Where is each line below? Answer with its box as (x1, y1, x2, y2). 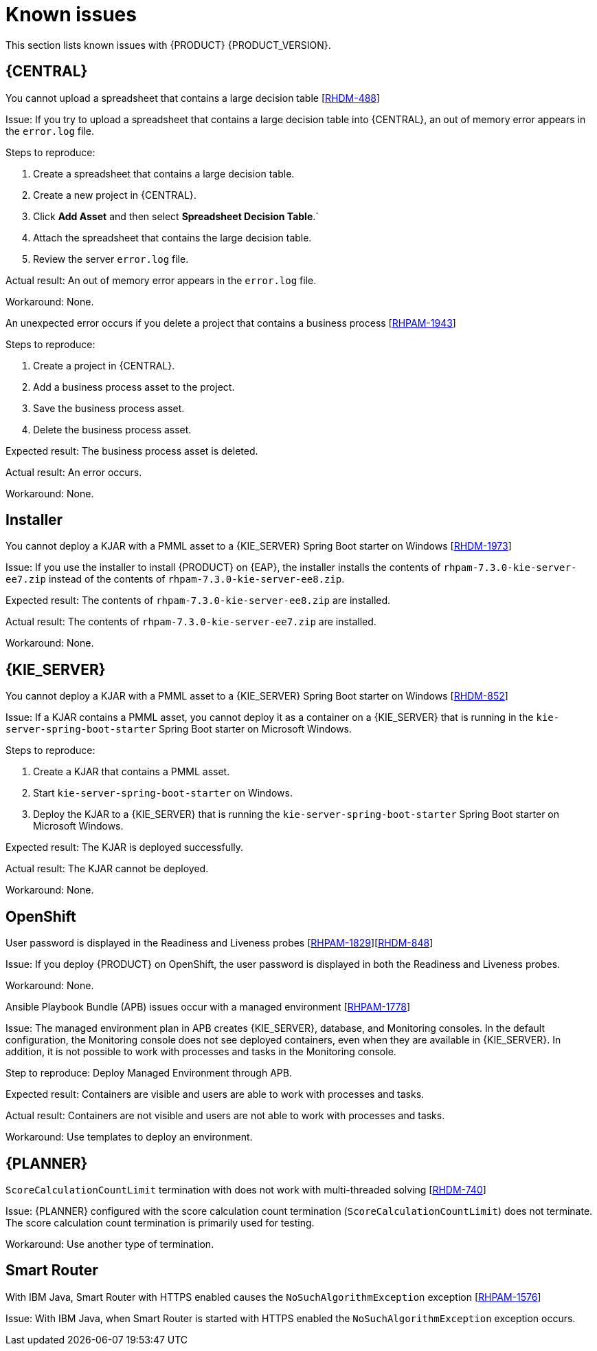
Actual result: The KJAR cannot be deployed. (5, 863, 209, 875)
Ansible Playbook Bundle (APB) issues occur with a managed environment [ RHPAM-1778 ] (5, 1001, 411, 1013)
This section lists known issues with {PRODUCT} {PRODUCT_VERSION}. (5, 39, 331, 51)
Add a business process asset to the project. (33, 380, 235, 393)
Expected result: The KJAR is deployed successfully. (5, 841, 244, 854)
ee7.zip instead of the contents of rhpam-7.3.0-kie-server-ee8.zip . (5, 573, 345, 585)
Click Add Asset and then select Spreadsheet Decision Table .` (33, 210, 319, 222)
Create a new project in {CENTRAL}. (33, 188, 196, 201)
